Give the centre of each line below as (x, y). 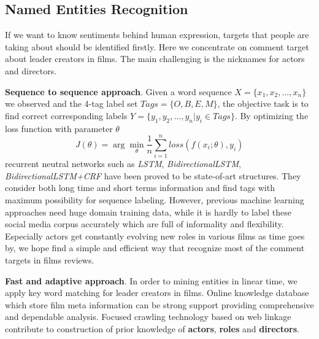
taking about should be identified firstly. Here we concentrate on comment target (157, 46)
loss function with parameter (59, 128)
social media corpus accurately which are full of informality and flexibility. (144, 224)
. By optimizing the (271, 115)
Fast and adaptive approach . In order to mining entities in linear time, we (151, 280)
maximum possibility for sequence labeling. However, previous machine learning (155, 200)
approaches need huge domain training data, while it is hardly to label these (148, 212)
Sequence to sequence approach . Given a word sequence (118, 91)
